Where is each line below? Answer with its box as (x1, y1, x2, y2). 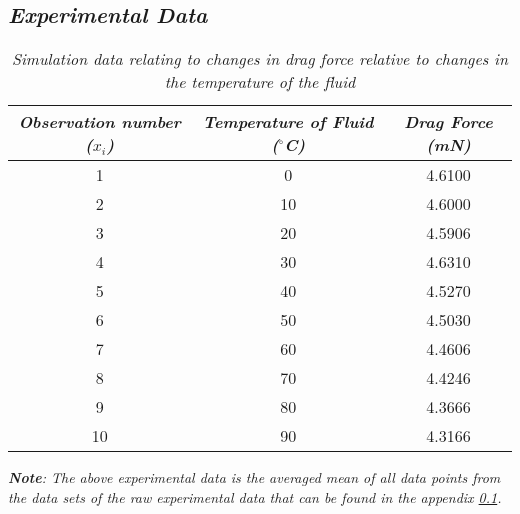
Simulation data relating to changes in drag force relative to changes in (11, 47, 509, 71)
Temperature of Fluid (202, 110, 374, 134)
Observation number (18, 110, 181, 134)
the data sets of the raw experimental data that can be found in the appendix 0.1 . (8, 486, 502, 507)
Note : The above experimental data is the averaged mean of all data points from (8, 467, 501, 488)
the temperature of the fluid (164, 70, 356, 94)
